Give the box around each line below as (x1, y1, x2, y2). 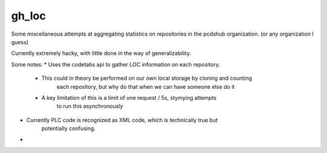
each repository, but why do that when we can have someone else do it (56, 83, 235, 90)
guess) (11, 38, 28, 45)
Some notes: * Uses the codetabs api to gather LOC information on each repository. (11, 60, 220, 68)
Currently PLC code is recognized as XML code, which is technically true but (26, 116, 218, 123)
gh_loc (11, 9, 46, 22)
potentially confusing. (41, 125, 96, 132)
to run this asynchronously (56, 103, 124, 110)
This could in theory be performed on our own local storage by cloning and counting (41, 74, 253, 82)
